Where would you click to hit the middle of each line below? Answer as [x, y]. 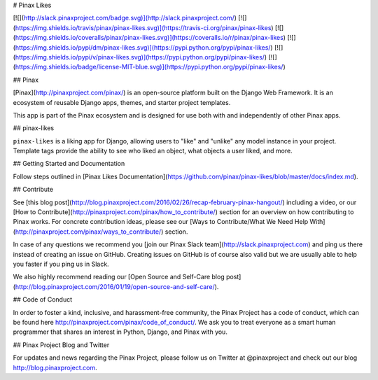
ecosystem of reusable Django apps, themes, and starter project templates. [122, 102]
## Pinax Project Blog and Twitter [61, 345]
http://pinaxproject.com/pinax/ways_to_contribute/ [88, 232]
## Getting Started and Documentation [69, 164]
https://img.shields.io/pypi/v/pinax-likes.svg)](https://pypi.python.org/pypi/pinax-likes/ [140, 57]
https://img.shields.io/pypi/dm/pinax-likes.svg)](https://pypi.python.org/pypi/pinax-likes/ [143, 47]
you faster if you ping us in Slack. [61, 264]
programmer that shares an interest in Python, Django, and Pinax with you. [120, 332]
